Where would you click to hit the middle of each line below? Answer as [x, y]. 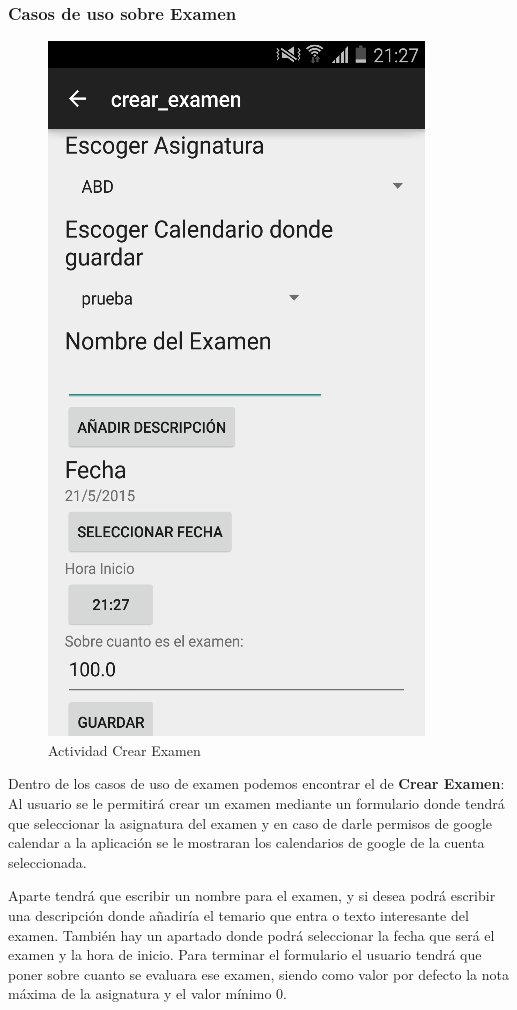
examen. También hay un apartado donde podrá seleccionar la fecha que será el [251, 934]
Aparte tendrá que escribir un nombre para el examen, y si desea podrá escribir [252, 895]
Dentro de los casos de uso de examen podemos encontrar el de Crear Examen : [256, 783]
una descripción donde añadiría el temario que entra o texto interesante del [238, 914]
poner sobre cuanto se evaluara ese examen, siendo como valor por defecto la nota [258, 973]
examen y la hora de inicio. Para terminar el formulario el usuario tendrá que [245, 954]
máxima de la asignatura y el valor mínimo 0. [147, 993]
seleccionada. [47, 861]
